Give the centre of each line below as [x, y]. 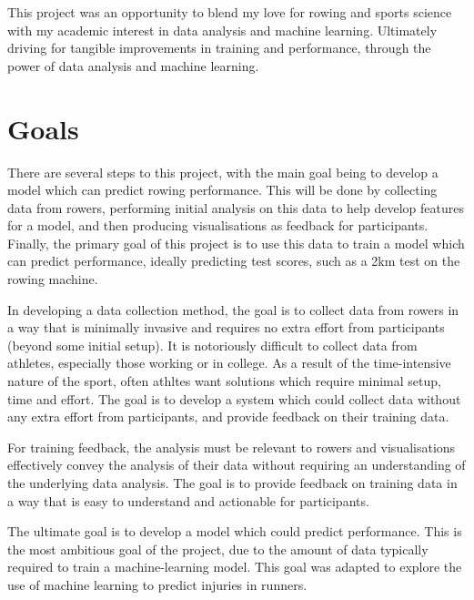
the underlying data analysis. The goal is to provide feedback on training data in [232, 483]
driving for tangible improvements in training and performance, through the [219, 48]
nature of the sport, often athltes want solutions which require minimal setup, [224, 381]
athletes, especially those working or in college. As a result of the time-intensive [229, 363]
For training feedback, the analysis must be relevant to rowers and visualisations [232, 447]
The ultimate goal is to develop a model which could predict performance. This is [235, 531]
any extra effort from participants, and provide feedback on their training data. [228, 417]
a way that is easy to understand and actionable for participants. [188, 500]
